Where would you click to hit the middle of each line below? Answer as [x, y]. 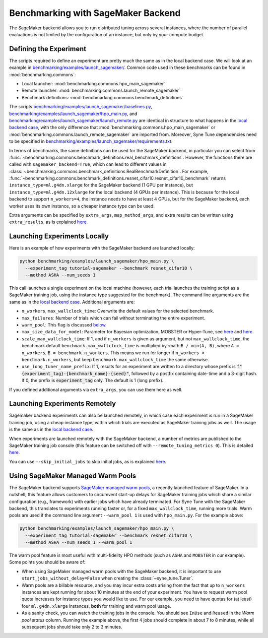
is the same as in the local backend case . [51, 430]
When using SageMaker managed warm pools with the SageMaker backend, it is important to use [121, 571]
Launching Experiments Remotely [63, 404]
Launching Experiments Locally [59, 236]
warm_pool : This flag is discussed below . [64, 325]
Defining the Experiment [48, 49]
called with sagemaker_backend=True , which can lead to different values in [88, 164]
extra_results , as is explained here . [48, 222]
